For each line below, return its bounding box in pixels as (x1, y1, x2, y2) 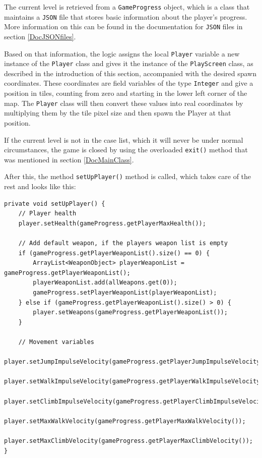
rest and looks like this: (4, 181, 76, 192)
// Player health (18, 210, 77, 217)
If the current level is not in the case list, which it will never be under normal (4, 134, 243, 145)
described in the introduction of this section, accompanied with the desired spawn (4, 68, 257, 78)
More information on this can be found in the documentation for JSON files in (4, 21, 243, 32)
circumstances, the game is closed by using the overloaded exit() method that (4, 144, 248, 155)
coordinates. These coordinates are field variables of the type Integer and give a (4, 78, 253, 88)
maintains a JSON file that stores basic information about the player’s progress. (4, 11, 247, 22)
